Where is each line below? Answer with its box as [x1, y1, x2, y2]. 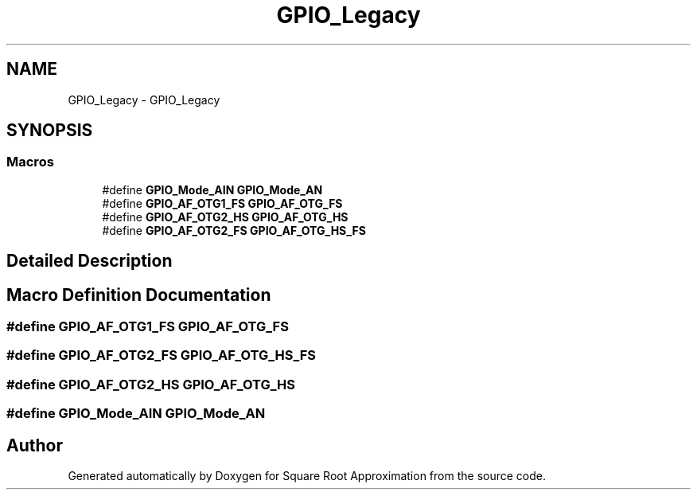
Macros [6, 154, 54, 170]
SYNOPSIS [6, 120, 93, 141]
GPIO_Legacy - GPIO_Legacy [68, 92, 220, 107]
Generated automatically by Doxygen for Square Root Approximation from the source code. [68, 469, 546, 483]
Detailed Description [6, 251, 173, 271]
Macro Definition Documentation [6, 284, 271, 305]
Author [6, 435, 63, 455]
